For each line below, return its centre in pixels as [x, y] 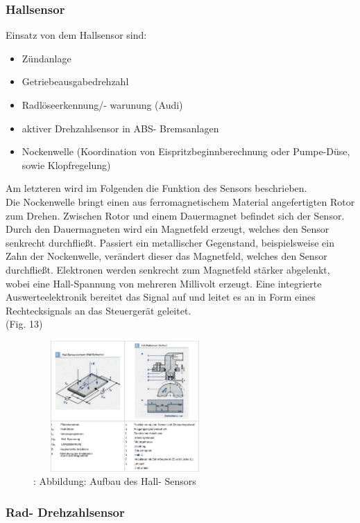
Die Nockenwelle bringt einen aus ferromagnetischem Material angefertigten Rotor [180, 201]
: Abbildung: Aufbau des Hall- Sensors [115, 481]
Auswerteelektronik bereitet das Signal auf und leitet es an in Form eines [161, 297]
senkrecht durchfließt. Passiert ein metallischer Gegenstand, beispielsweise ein [170, 242]
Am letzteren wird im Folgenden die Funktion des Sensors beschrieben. [156, 188]
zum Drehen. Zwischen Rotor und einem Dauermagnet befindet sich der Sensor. [175, 215]
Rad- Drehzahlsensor [65, 512]
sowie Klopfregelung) [66, 165]
